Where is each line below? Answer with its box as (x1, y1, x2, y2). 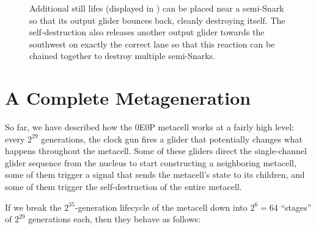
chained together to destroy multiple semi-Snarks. (29, 49, 216, 62)
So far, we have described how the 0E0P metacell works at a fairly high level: (5, 121, 295, 133)
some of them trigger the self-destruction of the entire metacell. (5, 180, 242, 193)
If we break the (5, 200, 62, 213)
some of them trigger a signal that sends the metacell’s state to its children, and (5, 168, 305, 181)
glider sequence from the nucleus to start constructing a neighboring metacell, (5, 156, 296, 169)
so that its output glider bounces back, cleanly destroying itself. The (29, 13, 285, 26)
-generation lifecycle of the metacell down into (75, 200, 248, 213)
